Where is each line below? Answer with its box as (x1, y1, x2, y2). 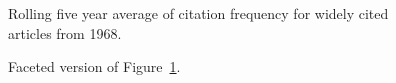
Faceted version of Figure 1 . (8, 56, 181, 77)
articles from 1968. (8, 22, 122, 43)
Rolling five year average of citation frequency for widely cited (8, 3, 389, 23)
